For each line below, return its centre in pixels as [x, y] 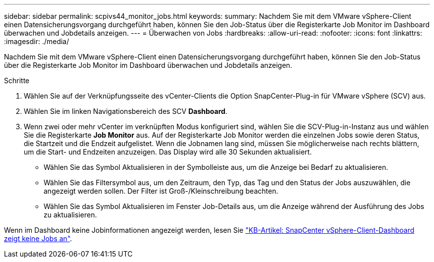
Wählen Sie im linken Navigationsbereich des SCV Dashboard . [126, 111]
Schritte [17, 80]
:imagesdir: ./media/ [37, 41]
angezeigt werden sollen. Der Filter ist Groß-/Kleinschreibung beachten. [161, 191]
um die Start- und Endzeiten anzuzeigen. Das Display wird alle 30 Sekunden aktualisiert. [168, 152]
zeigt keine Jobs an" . [38, 238]
